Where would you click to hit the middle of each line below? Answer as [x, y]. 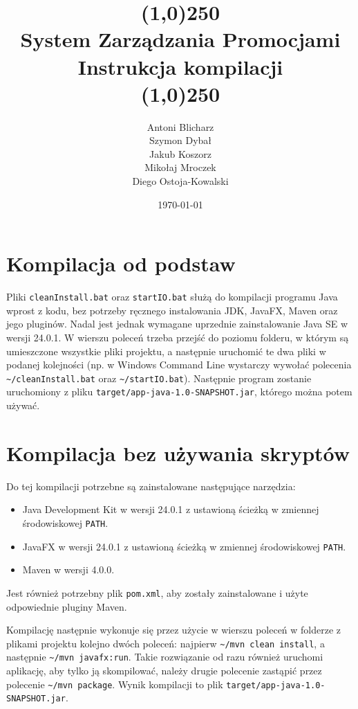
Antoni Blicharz [180, 126]
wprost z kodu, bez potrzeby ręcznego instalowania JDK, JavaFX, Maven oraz [172, 310]
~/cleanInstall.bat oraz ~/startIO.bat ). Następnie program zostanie [159, 378]
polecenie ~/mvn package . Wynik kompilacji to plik [115, 684]
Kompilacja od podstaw [121, 263]
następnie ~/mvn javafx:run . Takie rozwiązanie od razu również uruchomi [165, 657]
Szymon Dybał [180, 140]
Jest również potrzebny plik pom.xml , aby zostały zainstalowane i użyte [157, 592]
